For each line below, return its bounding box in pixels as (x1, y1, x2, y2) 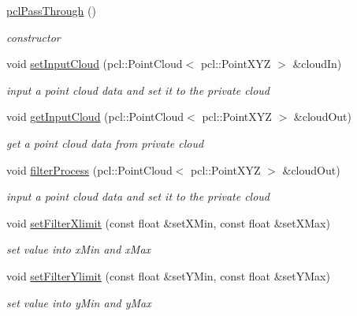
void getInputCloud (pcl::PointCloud (6, 108, 184, 125)
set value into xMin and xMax (6, 241, 151, 258)
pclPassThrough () (6, 2, 96, 18)
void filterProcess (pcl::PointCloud (6, 161, 173, 178)
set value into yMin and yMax (6, 294, 151, 310)
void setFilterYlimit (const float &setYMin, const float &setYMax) (6, 267, 330, 284)
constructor (6, 28, 61, 45)
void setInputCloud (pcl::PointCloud (6, 55, 183, 72)
